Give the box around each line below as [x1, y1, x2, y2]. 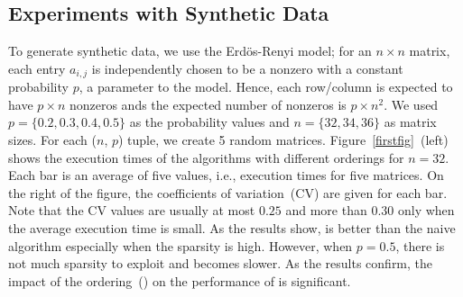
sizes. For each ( [8, 130, 97, 149]
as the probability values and [129, 112, 290, 131]
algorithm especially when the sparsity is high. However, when [8, 236, 353, 255]
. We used [384, 94, 439, 113]
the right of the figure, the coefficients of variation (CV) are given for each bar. [8, 183, 448, 202]
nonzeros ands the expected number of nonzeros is [69, 94, 347, 113]
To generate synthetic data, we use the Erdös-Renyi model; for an [8, 41, 372, 60]
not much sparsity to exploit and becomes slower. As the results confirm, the [8, 254, 433, 273]
